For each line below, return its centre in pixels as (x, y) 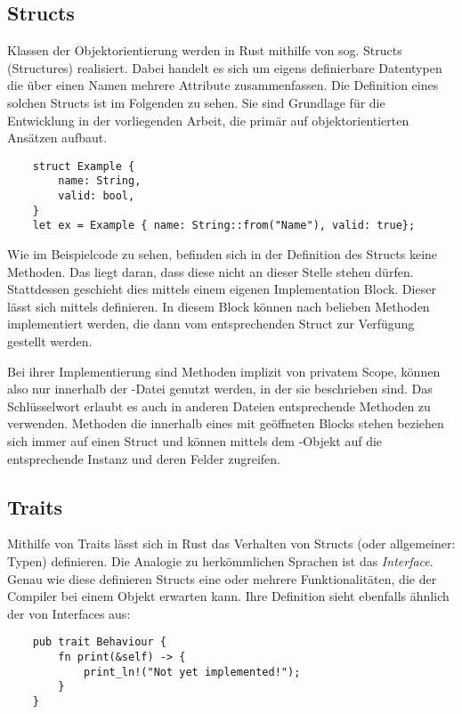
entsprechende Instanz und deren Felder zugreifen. (144, 458)
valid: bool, (97, 196)
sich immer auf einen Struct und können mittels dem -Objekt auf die (195, 440)
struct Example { (84, 166)
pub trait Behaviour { (99, 642)
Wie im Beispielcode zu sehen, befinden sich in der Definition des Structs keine (223, 254)
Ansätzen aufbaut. (57, 138)
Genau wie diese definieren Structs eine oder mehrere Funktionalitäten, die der (222, 578)
